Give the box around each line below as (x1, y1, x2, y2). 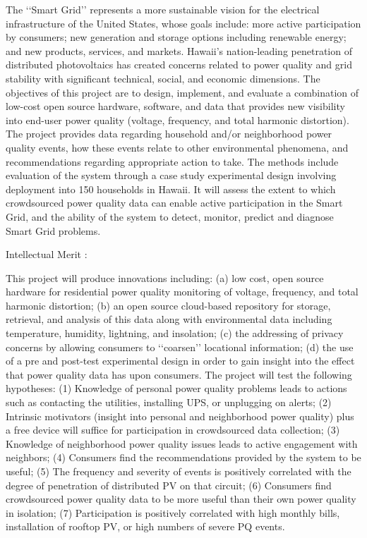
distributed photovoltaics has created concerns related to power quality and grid (6, 57, 352, 72)
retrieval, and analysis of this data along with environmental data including (6, 312, 332, 326)
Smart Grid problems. (6, 223, 101, 238)
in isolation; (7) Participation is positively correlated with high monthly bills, (6, 505, 340, 520)
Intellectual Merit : (6, 247, 88, 262)
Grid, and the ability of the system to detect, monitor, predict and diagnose (6, 209, 334, 224)
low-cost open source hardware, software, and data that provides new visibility (6, 99, 345, 114)
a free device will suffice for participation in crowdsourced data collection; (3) (6, 422, 340, 437)
